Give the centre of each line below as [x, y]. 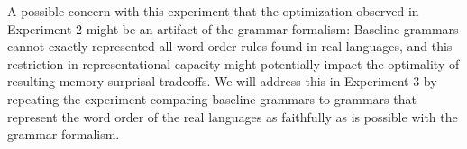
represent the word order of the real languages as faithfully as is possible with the [233, 116]
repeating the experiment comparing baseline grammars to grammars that [212, 98]
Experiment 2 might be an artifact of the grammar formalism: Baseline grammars [233, 28]
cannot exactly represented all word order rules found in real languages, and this [230, 46]
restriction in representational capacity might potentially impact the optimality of [233, 63]
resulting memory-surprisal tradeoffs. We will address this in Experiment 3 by [222, 81]
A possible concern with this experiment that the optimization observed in [213, 11]
